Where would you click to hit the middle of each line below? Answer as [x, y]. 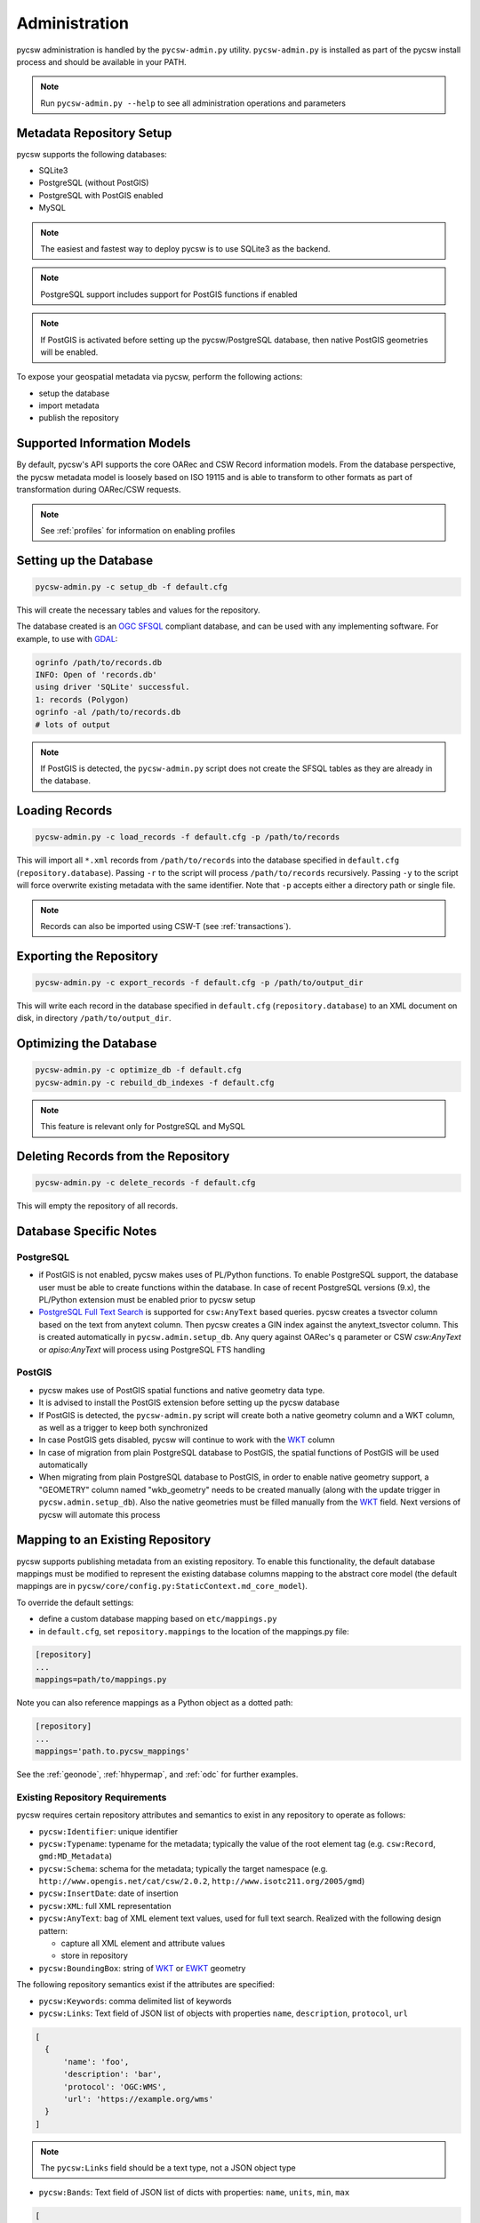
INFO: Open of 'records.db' [96, 675]
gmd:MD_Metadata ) [76, 1856]
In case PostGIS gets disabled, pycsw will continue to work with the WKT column [187, 1440]
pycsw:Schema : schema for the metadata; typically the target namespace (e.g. [183, 1868]
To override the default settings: [75, 1602]
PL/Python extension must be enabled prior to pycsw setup [147, 1300]
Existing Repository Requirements [92, 1797]
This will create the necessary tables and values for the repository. [139, 610]
